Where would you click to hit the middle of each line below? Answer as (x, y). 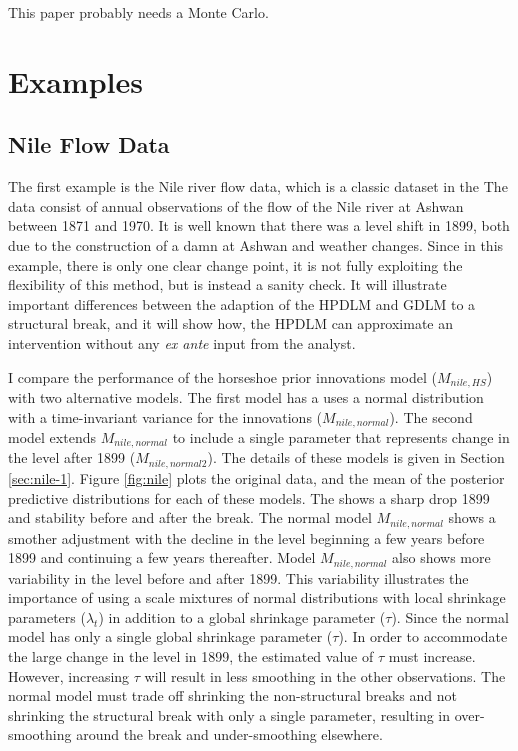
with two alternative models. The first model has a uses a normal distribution (246, 396)
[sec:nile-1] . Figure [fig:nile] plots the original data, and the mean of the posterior (256, 477)
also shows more (441, 557)
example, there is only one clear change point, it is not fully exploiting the (235, 264)
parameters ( (47, 616)
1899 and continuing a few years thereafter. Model (162, 557)
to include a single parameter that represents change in (341, 437)
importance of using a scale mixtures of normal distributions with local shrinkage (257, 597)
